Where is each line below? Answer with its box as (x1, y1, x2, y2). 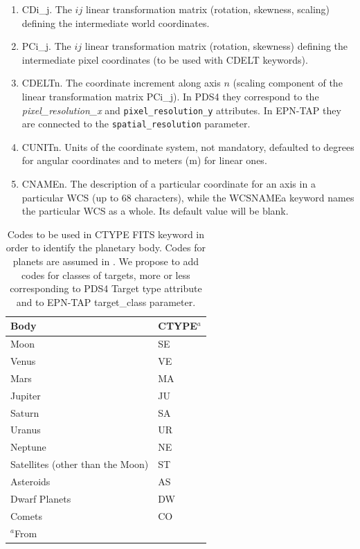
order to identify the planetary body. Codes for (6, 240, 206, 255)
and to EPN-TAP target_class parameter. (16, 294, 196, 309)
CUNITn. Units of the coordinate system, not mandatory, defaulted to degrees (21, 139, 354, 154)
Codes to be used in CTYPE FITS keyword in (7, 226, 205, 241)
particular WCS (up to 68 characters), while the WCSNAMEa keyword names (21, 190, 354, 204)
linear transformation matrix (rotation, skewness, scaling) (85, 2, 330, 16)
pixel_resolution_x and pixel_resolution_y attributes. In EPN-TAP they (21, 102, 341, 117)
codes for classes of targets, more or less (21, 267, 190, 282)
